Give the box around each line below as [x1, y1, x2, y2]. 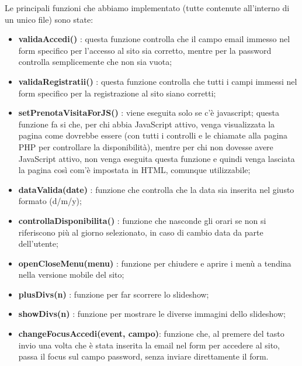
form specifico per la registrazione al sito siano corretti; [18, 87, 216, 99]
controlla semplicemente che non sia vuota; [18, 56, 172, 68]
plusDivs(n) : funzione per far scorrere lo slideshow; [18, 288, 209, 300]
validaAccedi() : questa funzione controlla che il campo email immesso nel [18, 33, 290, 45]
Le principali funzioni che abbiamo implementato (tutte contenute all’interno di [5, 2, 290, 13]
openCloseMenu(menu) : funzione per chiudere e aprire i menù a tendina [18, 257, 291, 269]
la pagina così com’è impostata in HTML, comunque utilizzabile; [18, 164, 251, 176]
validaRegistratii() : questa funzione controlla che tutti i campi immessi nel [18, 75, 297, 87]
